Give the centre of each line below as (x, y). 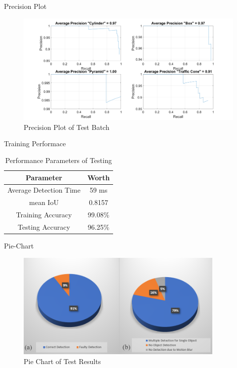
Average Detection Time (44, 190)
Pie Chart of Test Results (62, 361)
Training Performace (35, 143)
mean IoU (44, 202)
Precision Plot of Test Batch (67, 127)
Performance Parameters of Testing (59, 160)
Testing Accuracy (44, 226)
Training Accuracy (44, 215)
